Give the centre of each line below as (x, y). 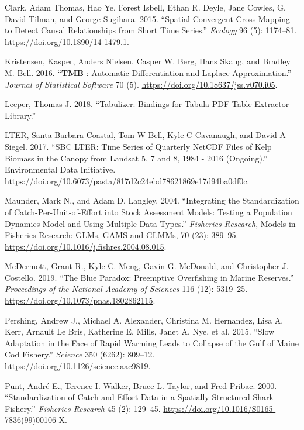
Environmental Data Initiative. (60, 169)
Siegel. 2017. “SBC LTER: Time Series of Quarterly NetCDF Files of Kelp (138, 146)
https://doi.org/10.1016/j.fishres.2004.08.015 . (86, 246)
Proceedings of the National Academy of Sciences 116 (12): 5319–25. (126, 289)
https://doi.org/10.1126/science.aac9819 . (78, 366)
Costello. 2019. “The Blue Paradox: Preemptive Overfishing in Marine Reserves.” (149, 277)
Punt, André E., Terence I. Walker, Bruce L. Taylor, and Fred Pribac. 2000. (141, 385)
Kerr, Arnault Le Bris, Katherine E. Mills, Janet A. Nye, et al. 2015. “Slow (140, 331)
